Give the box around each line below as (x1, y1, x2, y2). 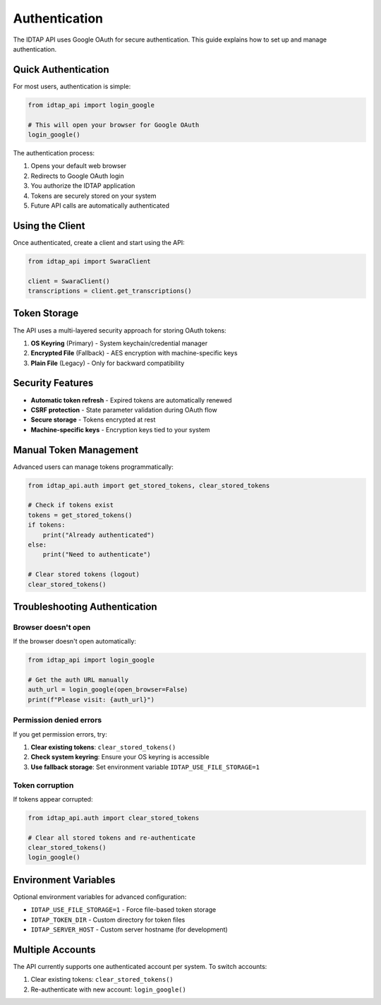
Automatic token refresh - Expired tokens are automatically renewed (30, 396, 232, 404)
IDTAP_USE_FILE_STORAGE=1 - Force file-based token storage (30, 905, 217, 914)
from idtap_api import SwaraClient (28, 257, 151, 265)
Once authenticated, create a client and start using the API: (13, 238, 185, 246)
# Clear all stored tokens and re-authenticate (28, 833, 195, 842)
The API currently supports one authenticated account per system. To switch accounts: (13, 963, 267, 971)
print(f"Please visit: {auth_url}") (28, 696, 155, 703)
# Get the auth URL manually (28, 676, 129, 684)
